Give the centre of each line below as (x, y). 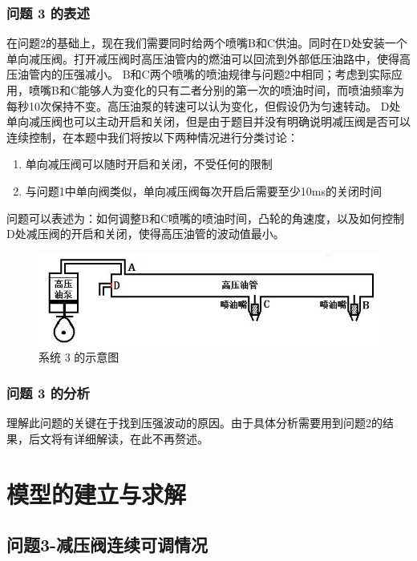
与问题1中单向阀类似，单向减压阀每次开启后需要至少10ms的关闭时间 (203, 190)
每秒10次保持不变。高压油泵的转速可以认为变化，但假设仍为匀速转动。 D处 (204, 105)
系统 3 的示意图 (79, 357)
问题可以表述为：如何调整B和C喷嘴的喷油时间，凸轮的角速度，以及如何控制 (206, 218)
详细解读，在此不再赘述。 (141, 438)
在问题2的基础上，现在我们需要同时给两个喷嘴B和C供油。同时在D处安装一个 (207, 43)
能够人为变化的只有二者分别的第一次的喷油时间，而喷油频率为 (242, 90)
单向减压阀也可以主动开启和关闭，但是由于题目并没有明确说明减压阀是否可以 (208, 121)
